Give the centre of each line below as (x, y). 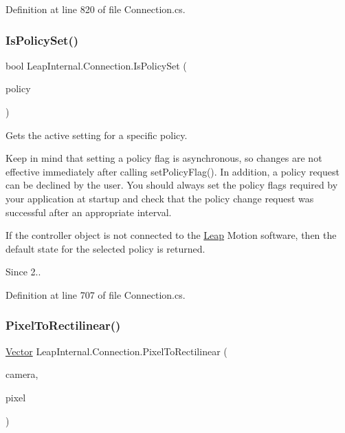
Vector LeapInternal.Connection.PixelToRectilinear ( (116, 351)
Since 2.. (23, 272)
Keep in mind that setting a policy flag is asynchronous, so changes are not (164, 158)
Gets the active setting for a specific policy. (97, 135)
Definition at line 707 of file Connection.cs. (96, 294)
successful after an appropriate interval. (89, 212)
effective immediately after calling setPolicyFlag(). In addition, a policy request (172, 171)
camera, (22, 374)
